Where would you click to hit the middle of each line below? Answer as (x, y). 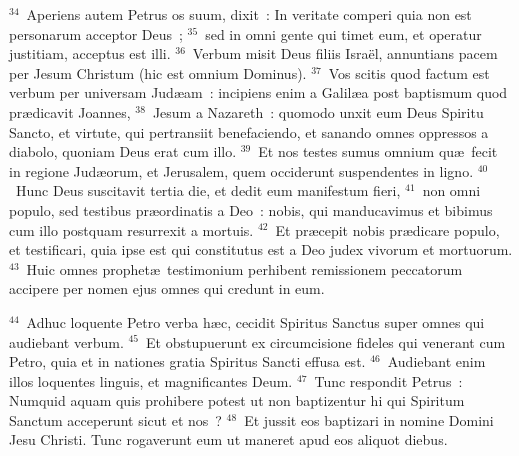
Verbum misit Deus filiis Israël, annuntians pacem (345, 53)
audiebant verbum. (66, 341)
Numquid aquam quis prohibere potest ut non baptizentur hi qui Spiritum (237, 400)
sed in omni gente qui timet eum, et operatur (343, 33)
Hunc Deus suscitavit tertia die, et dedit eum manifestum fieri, (208, 190)
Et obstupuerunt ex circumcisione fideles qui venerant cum (326, 341)
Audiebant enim (436, 361)
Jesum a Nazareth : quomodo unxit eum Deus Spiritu (318, 111)
